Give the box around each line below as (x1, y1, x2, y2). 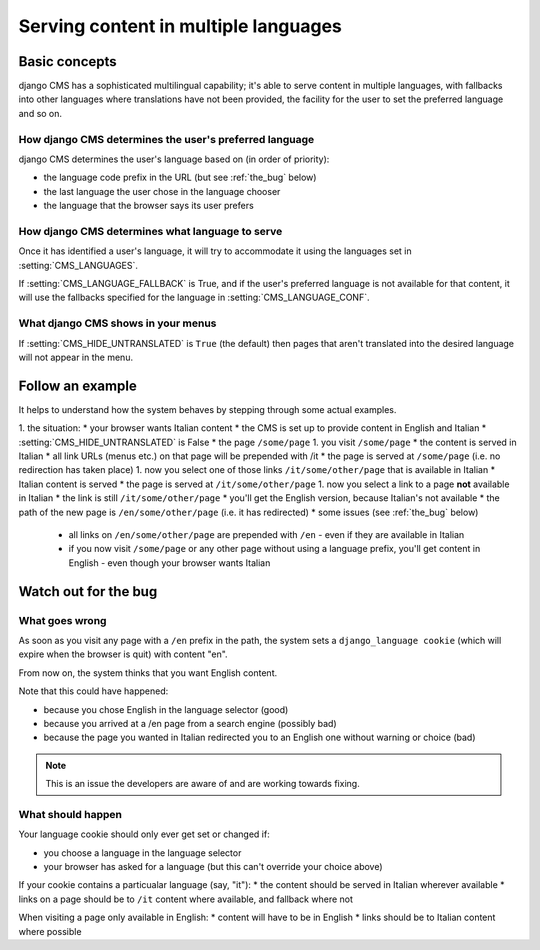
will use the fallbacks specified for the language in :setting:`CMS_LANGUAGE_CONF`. (18, 291, 370, 304)
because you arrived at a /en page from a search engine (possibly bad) (43, 717, 337, 729)
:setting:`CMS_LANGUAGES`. (18, 259, 139, 271)
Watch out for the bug (18, 583, 158, 600)
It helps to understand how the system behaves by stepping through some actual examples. (18, 403, 397, 415)
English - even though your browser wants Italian (68, 556, 271, 569)
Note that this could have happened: (18, 685, 169, 697)
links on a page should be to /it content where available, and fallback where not (18, 893, 354, 905)
